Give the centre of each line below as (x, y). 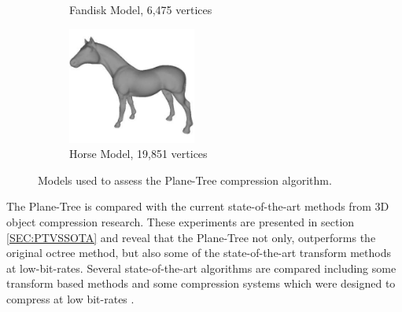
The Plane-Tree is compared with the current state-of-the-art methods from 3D (198, 206)
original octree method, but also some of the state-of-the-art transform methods (199, 253)
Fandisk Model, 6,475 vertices (141, 9)
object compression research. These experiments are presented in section (181, 222)
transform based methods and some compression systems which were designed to (201, 283)
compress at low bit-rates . (70, 299)
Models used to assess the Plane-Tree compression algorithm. (185, 180)
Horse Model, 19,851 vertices (138, 154)
